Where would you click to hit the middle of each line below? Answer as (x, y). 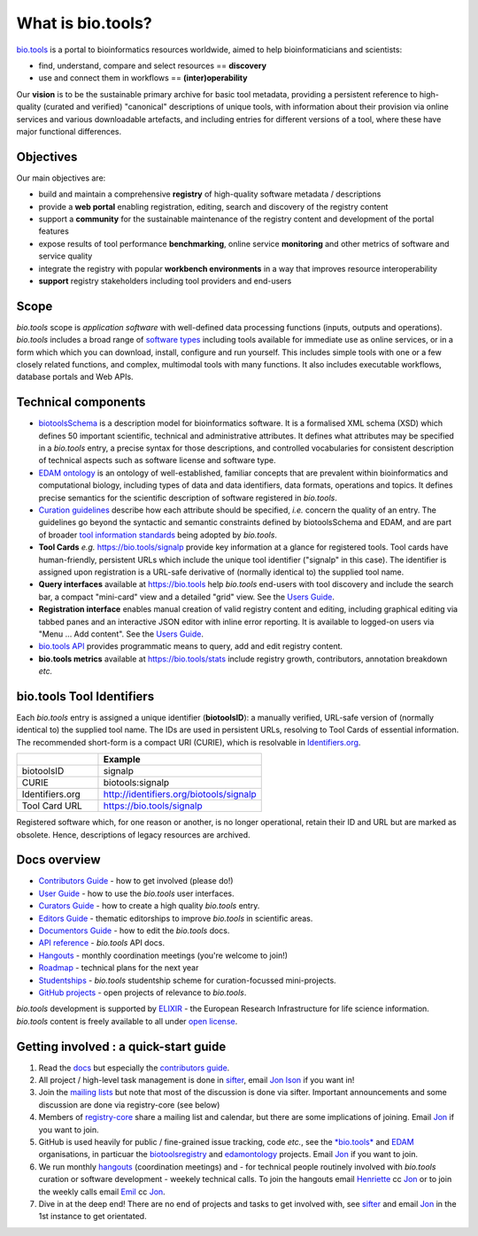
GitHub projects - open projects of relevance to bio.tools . (143, 993)
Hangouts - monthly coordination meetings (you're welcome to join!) (163, 955)
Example (122, 760)
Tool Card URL (52, 806)
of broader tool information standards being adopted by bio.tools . (158, 535)
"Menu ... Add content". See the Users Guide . (121, 634)
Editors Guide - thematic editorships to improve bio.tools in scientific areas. (176, 918)
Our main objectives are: (61, 178)
